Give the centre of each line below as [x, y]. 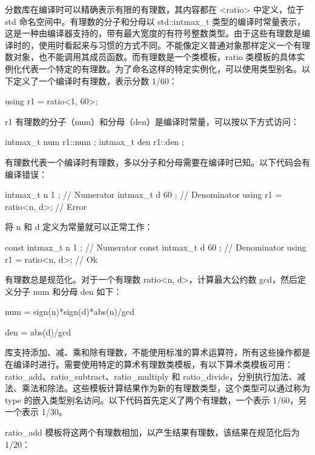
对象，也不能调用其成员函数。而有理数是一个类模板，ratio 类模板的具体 [155, 57]
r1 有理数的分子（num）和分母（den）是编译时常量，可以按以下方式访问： [152, 121]
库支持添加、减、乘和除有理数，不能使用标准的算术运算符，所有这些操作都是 [157, 352]
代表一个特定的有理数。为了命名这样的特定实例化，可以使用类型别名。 [161, 68]
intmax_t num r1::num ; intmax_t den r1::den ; [94, 142]
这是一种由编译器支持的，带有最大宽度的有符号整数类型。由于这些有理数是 [153, 33]
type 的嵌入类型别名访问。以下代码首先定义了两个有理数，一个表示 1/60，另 [156, 399]
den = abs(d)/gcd [38, 332]
